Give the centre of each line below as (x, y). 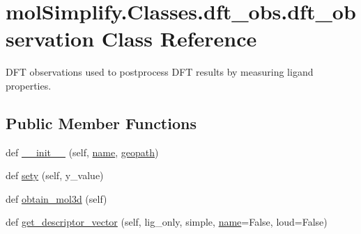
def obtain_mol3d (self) (56, 198)
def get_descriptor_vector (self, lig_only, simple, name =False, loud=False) (167, 222)
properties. (29, 85)
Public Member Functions (101, 123)
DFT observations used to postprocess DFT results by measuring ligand (160, 72)
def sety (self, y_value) (55, 175)
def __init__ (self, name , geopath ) (82, 152)
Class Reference (179, 39)
